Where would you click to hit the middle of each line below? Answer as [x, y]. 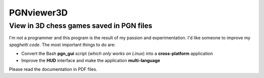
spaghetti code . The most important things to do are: [62, 45]
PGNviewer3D [38, 13]
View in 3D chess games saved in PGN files [81, 26]
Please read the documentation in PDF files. [53, 69]
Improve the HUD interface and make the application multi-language [91, 60]
